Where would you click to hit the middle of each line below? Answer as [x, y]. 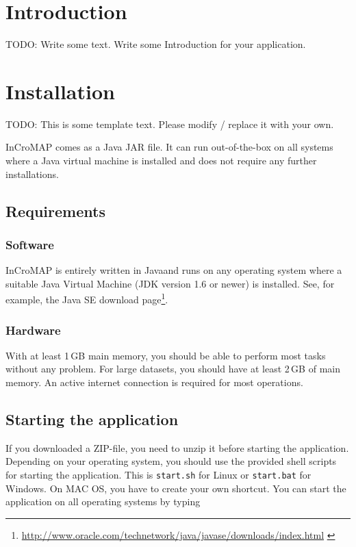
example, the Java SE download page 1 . [87, 298]
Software [30, 244]
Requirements [55, 211]
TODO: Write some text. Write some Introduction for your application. [156, 44]
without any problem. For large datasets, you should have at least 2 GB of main [173, 369]
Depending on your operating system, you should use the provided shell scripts [171, 461]
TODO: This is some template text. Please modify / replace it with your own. [170, 124]
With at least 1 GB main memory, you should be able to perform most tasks [166, 355]
